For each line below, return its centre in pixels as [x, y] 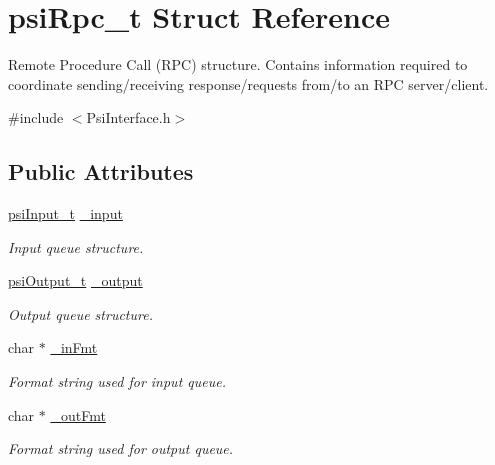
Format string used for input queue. [117, 381]
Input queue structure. [76, 246]
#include [36, 117]
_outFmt [78, 414]
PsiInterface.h [128, 117]
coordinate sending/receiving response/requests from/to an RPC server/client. [248, 83]
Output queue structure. [80, 313]
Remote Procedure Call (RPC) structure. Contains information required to [238, 64]
